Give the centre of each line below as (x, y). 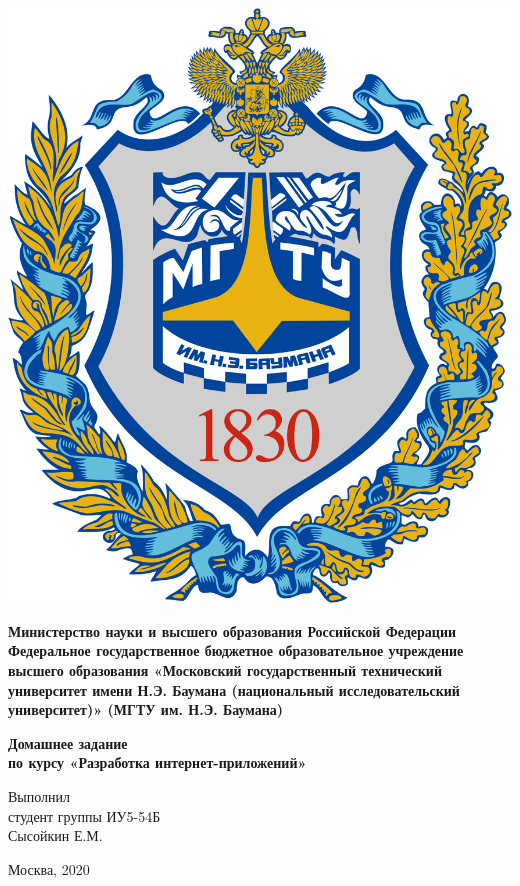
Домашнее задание (68, 742)
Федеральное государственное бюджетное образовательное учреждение (236, 650)
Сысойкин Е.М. (55, 835)
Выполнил (39, 796)
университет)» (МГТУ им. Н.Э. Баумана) (146, 709)
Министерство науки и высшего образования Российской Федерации (232, 630)
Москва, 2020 (49, 868)
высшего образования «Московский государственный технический (225, 670)
